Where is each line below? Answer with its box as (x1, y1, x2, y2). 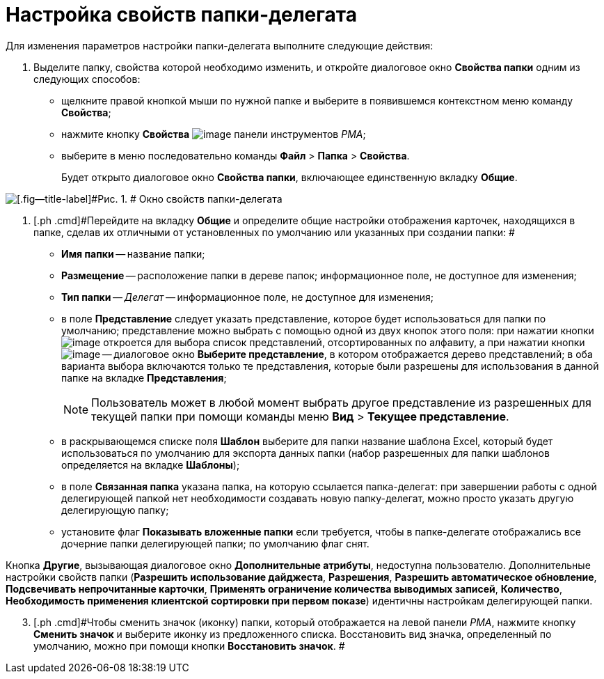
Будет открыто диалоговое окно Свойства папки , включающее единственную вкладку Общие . (61, 171, 518, 183)
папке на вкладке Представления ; (61, 371, 227, 384)
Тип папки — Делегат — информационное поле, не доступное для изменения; (61, 290, 434, 303)
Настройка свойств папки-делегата (6, 3, 357, 26)
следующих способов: (33, 72, 141, 85)
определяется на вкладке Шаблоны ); (61, 458, 240, 471)
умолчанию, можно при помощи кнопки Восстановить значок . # (33, 639, 345, 652)
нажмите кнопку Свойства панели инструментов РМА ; (61, 127, 366, 140)
